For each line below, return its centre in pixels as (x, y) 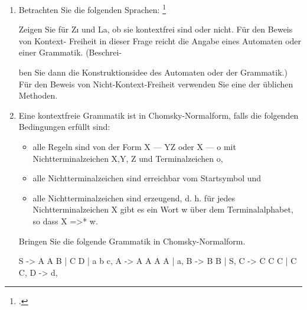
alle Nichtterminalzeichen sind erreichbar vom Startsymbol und (147, 178)
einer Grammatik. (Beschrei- (70, 52)
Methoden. (38, 95)
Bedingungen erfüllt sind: (64, 127)
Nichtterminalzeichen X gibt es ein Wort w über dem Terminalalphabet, (163, 209)
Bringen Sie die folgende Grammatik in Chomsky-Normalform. (132, 241)
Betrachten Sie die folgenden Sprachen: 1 (92, 9)
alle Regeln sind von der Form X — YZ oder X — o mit (134, 146)
